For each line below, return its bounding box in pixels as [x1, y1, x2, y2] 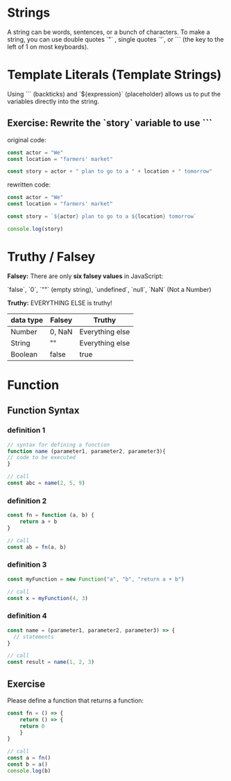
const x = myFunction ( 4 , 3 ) [7, 594, 89, 601]
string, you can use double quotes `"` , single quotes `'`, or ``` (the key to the [7, 35, 224, 43]
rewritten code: [7, 180, 51, 189]
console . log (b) [7, 767, 51, 774]
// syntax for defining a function [7, 441, 110, 448]
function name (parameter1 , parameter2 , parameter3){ [7, 447, 166, 455]
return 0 [19, 723, 45, 730]
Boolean [10, 349, 38, 359]
